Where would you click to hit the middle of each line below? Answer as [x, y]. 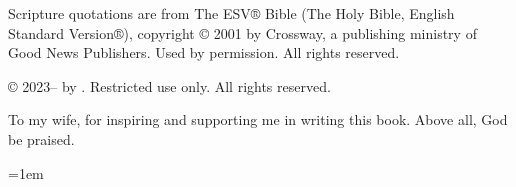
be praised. [41, 138]
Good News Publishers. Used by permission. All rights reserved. [204, 52]
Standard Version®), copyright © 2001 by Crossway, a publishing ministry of [242, 32]
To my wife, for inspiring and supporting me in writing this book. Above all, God [258, 119]
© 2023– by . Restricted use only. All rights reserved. [169, 85]
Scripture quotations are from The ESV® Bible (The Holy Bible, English [231, 13]
